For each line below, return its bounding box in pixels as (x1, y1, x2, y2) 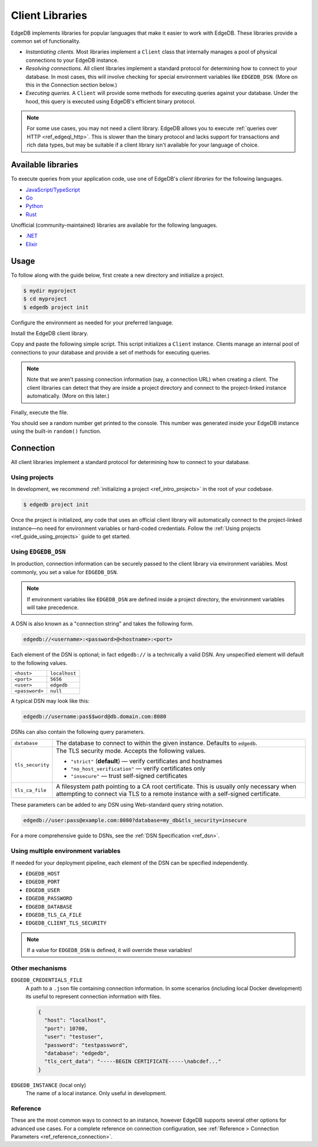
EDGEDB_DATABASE (25, 903, 73, 910)
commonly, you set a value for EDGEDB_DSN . (11, 568, 118, 575)
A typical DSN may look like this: (11, 698, 90, 705)
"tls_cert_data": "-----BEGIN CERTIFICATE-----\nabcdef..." (44, 1058, 221, 1065)
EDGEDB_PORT (25, 879, 60, 886)
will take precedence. (26, 604, 79, 611)
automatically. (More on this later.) (26, 392, 110, 400)
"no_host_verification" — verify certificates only (71, 764, 206, 773)
